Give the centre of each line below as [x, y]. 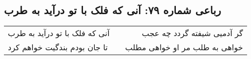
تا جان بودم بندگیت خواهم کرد [58, 47]
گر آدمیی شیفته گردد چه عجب [192, 33]
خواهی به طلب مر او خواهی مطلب [184, 47]
